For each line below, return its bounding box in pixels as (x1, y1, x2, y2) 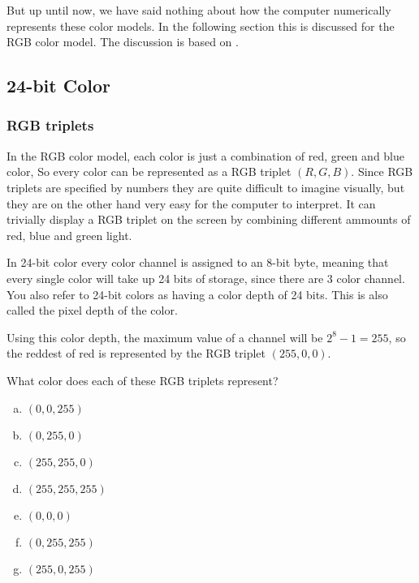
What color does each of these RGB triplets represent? (6, 371, 279, 388)
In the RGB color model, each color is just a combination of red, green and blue (6, 147, 404, 164)
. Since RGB (351, 163, 413, 180)
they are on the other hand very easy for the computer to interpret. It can (6, 195, 376, 212)
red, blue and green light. (6, 226, 132, 243)
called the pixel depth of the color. (6, 302, 178, 319)
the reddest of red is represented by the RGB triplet (6, 345, 266, 362)
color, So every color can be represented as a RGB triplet (6, 163, 292, 180)
